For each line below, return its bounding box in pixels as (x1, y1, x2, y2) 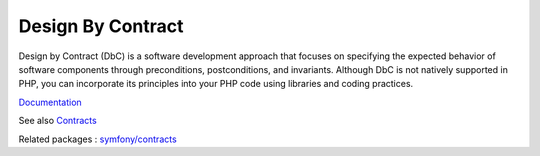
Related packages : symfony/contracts (18, 133, 177, 145)
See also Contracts (18, 115, 97, 127)
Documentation (18, 96, 82, 108)
